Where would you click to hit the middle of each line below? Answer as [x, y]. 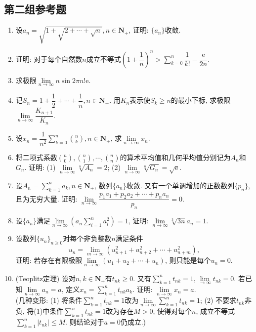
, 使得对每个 [172, 311]
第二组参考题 [35, 9]
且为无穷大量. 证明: [46, 198]
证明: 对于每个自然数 [49, 59]
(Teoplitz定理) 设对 [45, 278]
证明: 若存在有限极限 [49, 260]
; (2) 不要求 [218, 300]
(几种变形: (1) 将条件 [49, 300]
